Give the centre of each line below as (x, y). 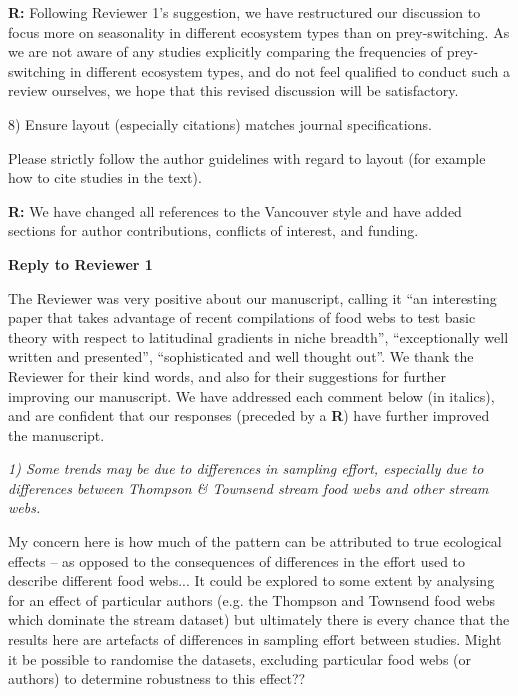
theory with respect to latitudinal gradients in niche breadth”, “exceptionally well (258, 336)
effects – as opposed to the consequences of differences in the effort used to (237, 560)
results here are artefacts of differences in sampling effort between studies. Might (255, 639)
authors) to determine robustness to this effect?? (157, 678)
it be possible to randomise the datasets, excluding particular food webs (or (240, 658)
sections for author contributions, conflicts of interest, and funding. (213, 230)
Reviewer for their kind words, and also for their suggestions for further (227, 375)
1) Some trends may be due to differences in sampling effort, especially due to (246, 468)
